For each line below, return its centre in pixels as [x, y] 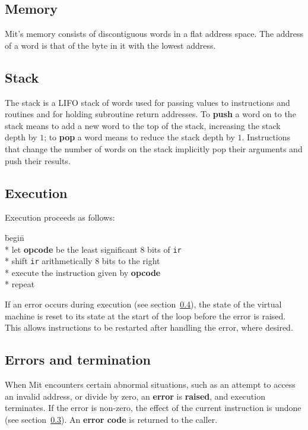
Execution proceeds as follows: [60, 217]
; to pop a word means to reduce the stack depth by [139, 137]
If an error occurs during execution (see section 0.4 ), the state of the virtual [143, 304]
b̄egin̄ [15, 237]
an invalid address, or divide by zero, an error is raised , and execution [135, 396]
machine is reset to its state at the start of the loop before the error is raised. [145, 316]
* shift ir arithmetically [49, 261]
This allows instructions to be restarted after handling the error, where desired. [149, 327]
